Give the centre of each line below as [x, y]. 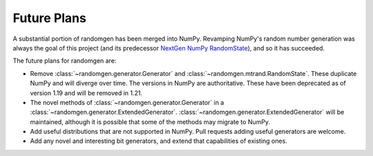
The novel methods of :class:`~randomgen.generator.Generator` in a [127, 102]
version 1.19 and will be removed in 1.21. [86, 92]
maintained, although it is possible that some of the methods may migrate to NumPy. [150, 121]
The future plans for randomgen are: [65, 61]
